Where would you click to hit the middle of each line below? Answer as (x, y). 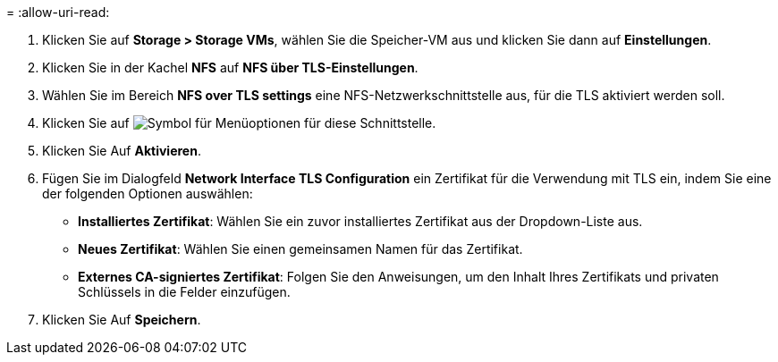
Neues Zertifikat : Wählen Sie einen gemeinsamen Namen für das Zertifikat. (300, 249)
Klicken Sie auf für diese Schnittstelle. (239, 123)
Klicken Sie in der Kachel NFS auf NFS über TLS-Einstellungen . (230, 67)
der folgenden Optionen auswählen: (148, 194)
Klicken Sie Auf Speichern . (122, 320)
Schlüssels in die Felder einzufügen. (184, 292)
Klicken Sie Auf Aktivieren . (122, 151)
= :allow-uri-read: (58, 12)
